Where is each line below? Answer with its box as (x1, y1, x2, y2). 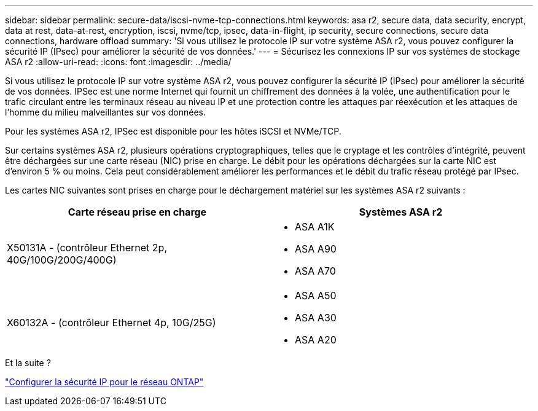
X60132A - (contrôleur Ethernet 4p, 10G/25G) (7, 316, 216, 329)
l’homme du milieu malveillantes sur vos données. (5, 107, 206, 117)
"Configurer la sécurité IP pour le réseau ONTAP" (5, 377, 204, 387)
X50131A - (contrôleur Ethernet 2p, (7, 241, 168, 254)
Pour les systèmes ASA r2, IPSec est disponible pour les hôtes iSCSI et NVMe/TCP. (5, 126, 341, 136)
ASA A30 (295, 311, 337, 324)
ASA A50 (295, 289, 337, 302)
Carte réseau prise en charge (68, 206, 207, 218)
